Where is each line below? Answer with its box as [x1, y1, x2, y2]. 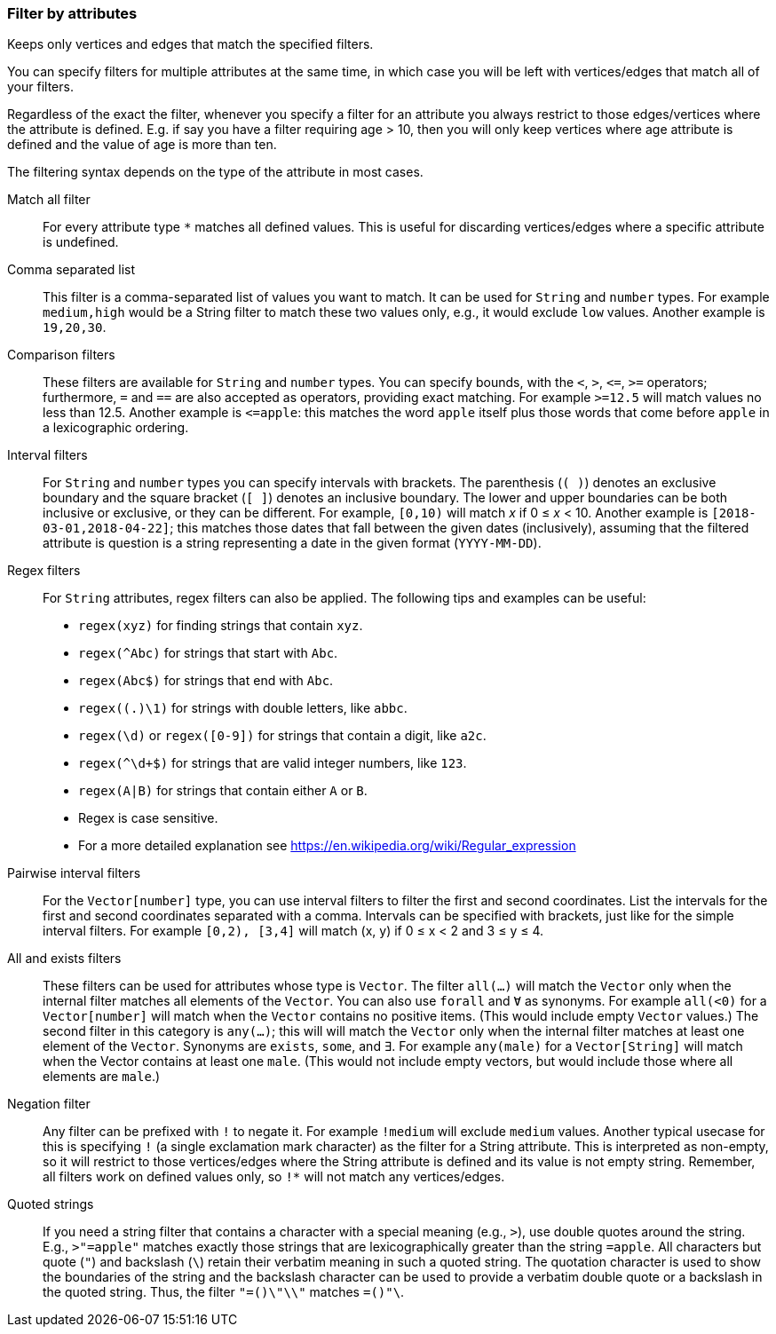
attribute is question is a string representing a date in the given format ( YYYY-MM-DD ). [43, 535, 542, 551]
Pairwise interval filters [7, 865, 141, 881]
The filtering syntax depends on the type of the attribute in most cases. [7, 164, 424, 180]
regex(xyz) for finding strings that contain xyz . [78, 618, 363, 634]
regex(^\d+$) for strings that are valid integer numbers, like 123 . [78, 755, 467, 771]
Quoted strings [7, 1196, 94, 1212]
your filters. [7, 79, 74, 95]
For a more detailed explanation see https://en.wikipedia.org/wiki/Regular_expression [78, 838, 576, 854]
